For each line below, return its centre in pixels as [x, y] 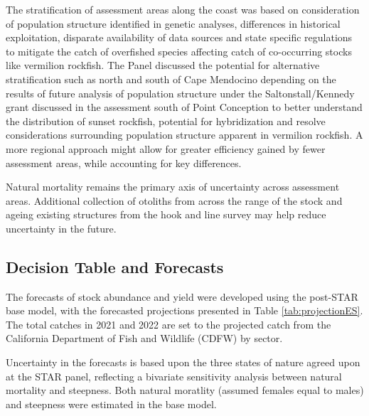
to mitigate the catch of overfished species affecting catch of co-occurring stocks [179, 51]
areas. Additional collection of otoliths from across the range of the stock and [174, 200]
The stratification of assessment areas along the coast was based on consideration [183, 9]
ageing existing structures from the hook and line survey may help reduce [166, 214]
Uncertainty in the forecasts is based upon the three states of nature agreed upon [183, 362]
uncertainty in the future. [61, 228]
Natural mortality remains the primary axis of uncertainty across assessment [173, 187]
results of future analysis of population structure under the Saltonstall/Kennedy [180, 93]
